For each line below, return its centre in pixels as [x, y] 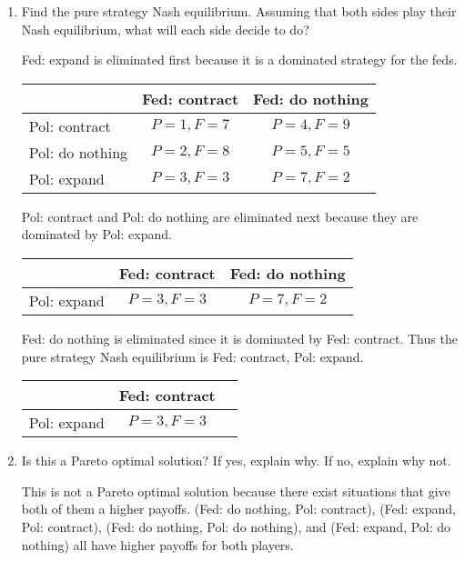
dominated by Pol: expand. [96, 234]
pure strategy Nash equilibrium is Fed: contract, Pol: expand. [192, 356]
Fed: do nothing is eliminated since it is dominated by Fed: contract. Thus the [239, 338]
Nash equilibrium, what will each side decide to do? [165, 29]
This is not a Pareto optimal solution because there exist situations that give [236, 491]
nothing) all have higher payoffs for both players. [157, 544]
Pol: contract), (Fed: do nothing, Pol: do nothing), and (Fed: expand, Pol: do [236, 526]
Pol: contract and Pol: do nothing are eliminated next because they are [220, 216]
